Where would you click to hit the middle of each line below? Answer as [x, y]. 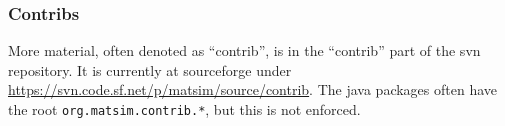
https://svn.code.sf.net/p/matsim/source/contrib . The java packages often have [252, 89]
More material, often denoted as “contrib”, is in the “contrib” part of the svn [244, 50]
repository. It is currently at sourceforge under [150, 69]
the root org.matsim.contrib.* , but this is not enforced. [184, 109]
